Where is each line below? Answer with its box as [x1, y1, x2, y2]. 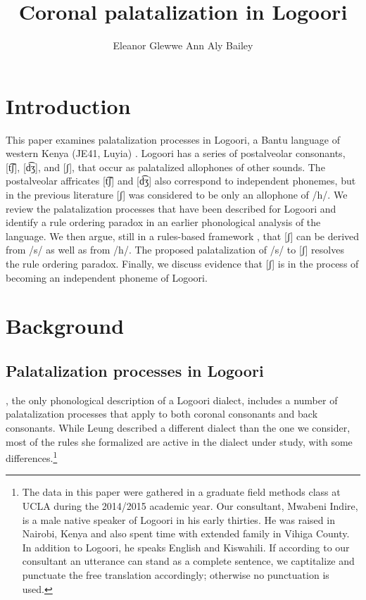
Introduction [6, 91, 131, 120]
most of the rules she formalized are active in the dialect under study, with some [6, 434, 353, 449]
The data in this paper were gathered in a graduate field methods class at [22, 485, 341, 499]
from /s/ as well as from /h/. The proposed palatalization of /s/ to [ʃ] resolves [6, 242, 344, 257]
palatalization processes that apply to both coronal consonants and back [6, 406, 318, 421]
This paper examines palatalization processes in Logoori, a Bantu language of [6, 132, 340, 146]
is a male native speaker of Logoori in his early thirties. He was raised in [22, 512, 335, 527]
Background [6, 311, 125, 340]
